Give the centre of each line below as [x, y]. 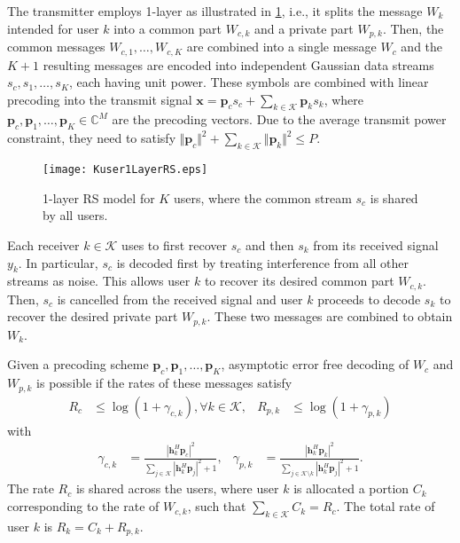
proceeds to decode [369, 299]
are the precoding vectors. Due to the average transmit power [279, 119]
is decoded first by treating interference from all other [263, 262]
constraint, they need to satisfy [92, 138]
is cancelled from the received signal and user [180, 299]
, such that [217, 506]
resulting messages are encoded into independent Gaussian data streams [238, 64]
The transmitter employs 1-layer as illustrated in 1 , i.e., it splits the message [215, 11]
